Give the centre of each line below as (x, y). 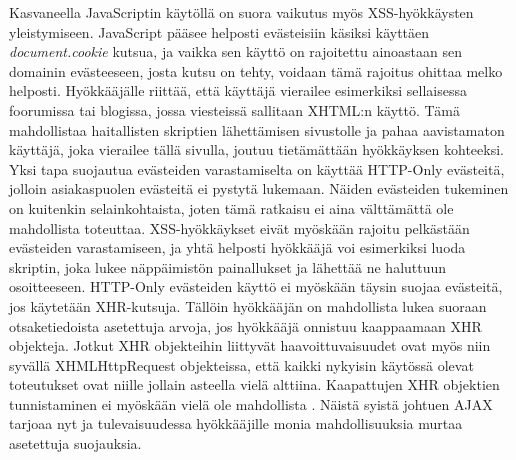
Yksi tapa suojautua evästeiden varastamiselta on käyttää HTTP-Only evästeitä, (257, 168)
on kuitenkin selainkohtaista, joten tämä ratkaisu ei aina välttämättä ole (231, 207)
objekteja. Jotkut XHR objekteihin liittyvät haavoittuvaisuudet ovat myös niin (250, 345)
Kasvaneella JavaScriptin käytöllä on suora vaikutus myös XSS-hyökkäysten (241, 12)
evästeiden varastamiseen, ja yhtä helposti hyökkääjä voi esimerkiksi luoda (237, 247)
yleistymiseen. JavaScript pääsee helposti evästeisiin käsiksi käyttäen (219, 31)
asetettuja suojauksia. (75, 443)
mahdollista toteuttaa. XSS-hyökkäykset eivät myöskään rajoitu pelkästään (239, 227)
